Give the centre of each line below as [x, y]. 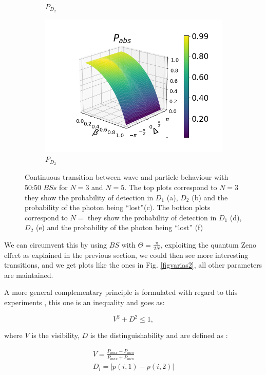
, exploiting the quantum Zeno [208, 244]
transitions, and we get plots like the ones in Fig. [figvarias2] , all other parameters [133, 265]
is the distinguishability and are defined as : [159, 335]
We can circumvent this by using [56, 244]
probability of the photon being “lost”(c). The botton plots [118, 207]
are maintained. [29, 275]
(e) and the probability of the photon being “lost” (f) [119, 227]
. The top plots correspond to [171, 187]
